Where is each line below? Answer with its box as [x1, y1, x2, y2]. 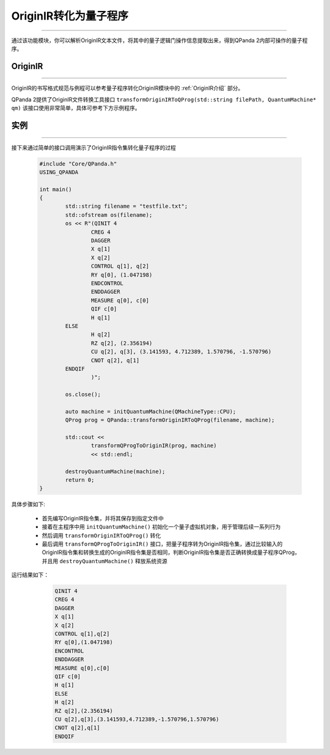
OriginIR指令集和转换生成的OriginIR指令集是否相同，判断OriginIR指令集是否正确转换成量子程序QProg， [42, 549, 301, 556]
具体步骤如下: [11, 501, 46, 508]
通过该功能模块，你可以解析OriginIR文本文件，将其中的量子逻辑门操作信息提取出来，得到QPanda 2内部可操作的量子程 [11, 37, 308, 44]
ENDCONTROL [90, 280, 123, 286]
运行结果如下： [11, 571, 49, 578]
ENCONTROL [54, 647, 84, 654]
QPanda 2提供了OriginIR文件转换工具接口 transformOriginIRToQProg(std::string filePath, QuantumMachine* [11, 95, 317, 103]
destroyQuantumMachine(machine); [65, 468, 166, 475]
